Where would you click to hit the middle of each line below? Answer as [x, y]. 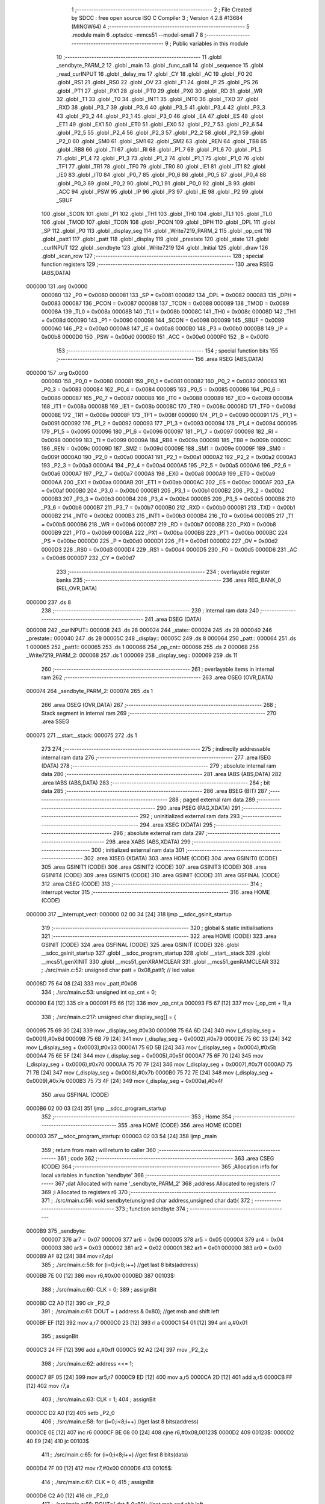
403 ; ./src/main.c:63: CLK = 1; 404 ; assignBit [98, 1399]
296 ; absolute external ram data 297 [159, 833]
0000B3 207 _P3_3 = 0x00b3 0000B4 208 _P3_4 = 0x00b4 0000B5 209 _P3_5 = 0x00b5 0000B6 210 [168, 499]
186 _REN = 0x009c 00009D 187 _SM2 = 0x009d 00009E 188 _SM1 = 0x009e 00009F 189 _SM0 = [163, 449]
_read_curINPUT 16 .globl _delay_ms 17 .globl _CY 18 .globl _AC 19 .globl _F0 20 [154, 74]
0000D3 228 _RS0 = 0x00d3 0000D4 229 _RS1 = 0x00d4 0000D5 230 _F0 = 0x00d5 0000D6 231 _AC [169, 549]
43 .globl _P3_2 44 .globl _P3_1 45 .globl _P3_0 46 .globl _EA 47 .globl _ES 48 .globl [160, 116]
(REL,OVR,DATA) [77, 588]
